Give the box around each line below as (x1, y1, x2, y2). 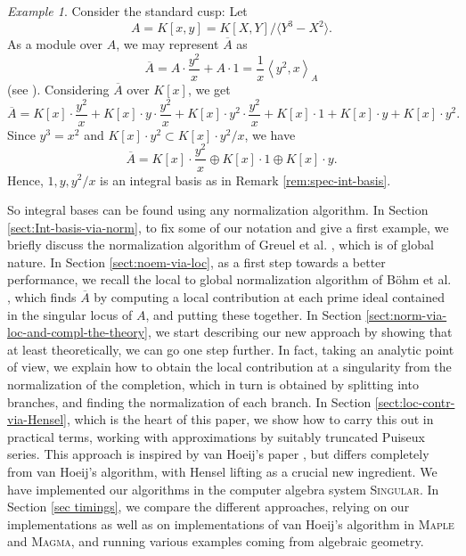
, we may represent (116, 35, 219, 53)
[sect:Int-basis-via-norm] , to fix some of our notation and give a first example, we (7, 217, 449, 236)
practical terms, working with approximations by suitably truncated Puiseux (7, 427, 425, 446)
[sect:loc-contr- (374, 392, 455, 411)
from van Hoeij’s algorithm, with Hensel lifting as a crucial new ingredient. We (7, 462, 437, 480)
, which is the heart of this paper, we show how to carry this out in (66, 410, 434, 429)
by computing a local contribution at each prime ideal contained (94, 288, 445, 307)
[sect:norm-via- (365, 305, 447, 323)
